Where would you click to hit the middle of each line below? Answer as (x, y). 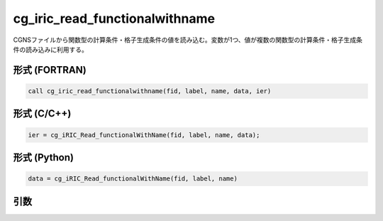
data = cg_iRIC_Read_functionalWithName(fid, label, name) (133, 179)
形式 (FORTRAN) (50, 70)
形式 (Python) (44, 157)
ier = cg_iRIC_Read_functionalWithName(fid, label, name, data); (144, 135)
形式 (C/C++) (42, 114)
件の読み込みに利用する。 (50, 49)
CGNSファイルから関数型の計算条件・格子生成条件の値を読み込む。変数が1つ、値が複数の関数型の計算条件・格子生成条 (188, 40)
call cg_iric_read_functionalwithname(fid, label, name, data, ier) (150, 91)
